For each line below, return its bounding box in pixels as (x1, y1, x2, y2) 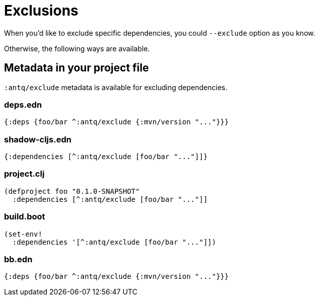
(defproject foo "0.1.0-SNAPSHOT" (4, 187, 140, 195)
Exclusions (4, 2, 78, 19)
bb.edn (4, 254, 33, 264)
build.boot (4, 211, 45, 222)
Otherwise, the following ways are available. (4, 44, 150, 53)
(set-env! (4, 230, 42, 238)
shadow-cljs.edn (4, 134, 71, 144)
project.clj (4, 169, 45, 179)
